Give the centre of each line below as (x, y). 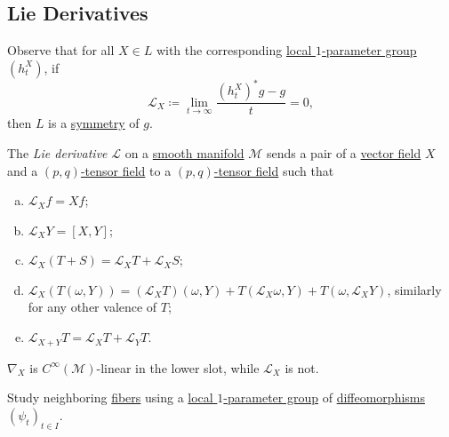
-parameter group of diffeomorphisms (325, 397)
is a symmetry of (94, 123)
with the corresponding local (234, 50)
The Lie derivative (57, 152)
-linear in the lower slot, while (178, 367)
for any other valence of (92, 307)
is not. (302, 367)
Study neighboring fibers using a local (110, 397)
